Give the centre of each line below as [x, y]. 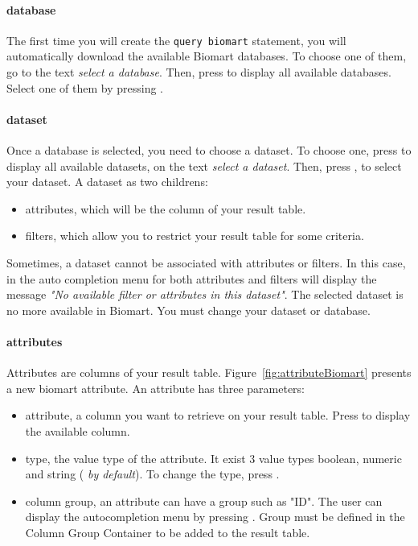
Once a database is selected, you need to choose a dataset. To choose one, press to [209, 150]
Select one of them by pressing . [85, 87]
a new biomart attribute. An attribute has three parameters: [156, 388]
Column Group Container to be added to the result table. [168, 532]
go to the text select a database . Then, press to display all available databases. [199, 72]
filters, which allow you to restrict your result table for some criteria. [195, 236]
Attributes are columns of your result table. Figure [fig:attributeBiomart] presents [209, 372]
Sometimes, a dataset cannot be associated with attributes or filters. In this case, [206, 263]
